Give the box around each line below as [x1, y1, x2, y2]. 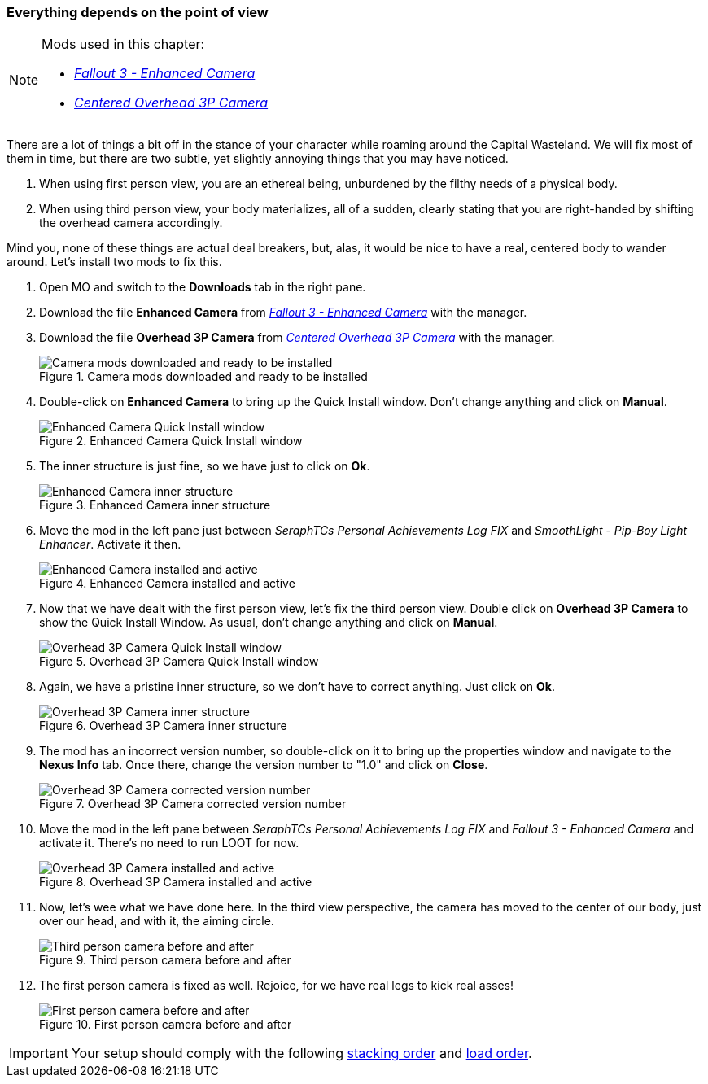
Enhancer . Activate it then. [39, 537, 181, 552]
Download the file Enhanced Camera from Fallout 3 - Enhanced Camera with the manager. [39, 305, 527, 320]
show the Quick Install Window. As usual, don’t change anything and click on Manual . [39, 615, 498, 630]
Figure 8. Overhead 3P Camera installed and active [39, 875, 312, 889]
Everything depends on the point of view [7, 4, 269, 20]
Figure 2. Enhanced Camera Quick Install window [39, 434, 303, 448]
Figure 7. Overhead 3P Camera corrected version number [39, 797, 347, 811]
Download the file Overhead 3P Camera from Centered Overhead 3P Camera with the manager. [39, 330, 555, 345]
